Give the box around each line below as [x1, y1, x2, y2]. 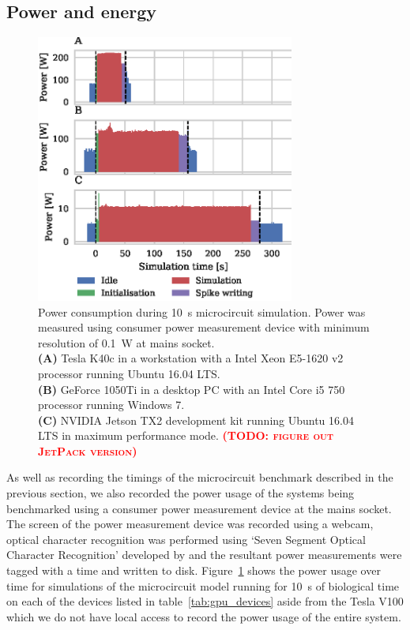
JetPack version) [38, 442, 137, 459]
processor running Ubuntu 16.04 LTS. [38, 365, 220, 381]
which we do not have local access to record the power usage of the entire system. [6, 608, 401, 624]
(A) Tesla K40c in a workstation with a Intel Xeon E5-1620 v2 [38, 350, 344, 366]
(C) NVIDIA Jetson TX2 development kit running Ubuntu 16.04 [38, 411, 354, 428]
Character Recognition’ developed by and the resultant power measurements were [6, 546, 402, 563]
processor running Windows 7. [38, 396, 185, 413]
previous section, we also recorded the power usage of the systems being [6, 485, 355, 501]
